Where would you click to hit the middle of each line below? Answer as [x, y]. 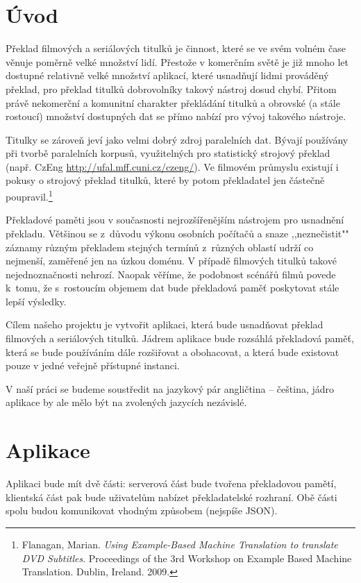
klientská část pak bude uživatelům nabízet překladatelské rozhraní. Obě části [171, 497]
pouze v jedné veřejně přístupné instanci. [93, 365]
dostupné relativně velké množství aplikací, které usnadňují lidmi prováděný [167, 75]
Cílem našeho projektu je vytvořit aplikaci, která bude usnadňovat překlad [165, 324]
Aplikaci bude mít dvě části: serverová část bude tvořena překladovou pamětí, [171, 483]
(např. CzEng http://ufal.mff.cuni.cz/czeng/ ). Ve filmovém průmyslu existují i [172, 166]
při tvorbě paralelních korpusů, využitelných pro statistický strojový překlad [168, 153]
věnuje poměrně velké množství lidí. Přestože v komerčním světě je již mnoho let [177, 61]
